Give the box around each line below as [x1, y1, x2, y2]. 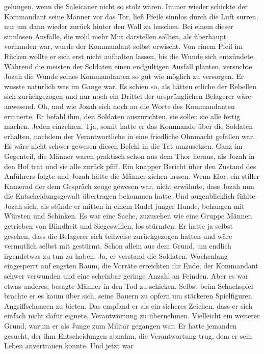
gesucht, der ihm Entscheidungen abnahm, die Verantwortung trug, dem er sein [4, 330, 252, 341]
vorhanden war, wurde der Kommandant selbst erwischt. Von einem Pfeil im [4, 41, 243, 51]
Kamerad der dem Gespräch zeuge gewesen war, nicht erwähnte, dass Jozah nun [4, 180, 254, 191]
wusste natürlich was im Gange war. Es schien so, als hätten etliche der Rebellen [4, 80, 256, 91]
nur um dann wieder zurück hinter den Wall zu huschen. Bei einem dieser [4, 21, 233, 32]
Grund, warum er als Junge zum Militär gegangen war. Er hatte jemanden [4, 320, 237, 331]
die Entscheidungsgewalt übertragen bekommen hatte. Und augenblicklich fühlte [4, 190, 255, 201]
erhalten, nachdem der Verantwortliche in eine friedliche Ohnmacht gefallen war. [4, 130, 255, 141]
